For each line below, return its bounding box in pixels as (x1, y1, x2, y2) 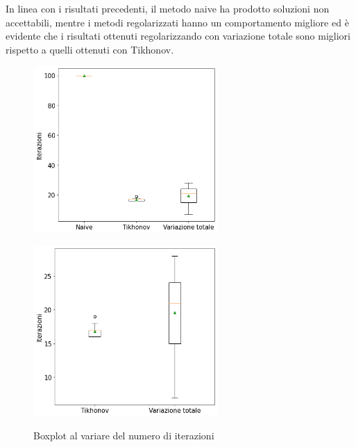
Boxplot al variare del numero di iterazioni (33, 428, 214, 443)
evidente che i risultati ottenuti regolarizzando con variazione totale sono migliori (6, 29, 350, 43)
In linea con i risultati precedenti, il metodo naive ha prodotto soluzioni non (6, 1, 330, 15)
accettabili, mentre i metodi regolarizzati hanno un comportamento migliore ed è (6, 15, 349, 29)
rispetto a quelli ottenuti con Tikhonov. (6, 42, 174, 56)
